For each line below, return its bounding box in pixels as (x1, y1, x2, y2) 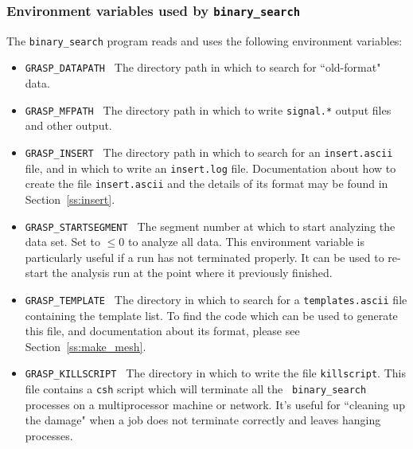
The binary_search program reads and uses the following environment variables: (6, 32, 403, 49)
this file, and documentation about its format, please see (25, 322, 300, 339)
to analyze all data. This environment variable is (127, 233, 364, 250)
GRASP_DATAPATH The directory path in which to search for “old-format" (25, 59, 381, 76)
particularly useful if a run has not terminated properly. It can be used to (25, 248, 384, 265)
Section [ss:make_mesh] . (25, 338, 146, 354)
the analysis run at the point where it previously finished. (52, 264, 333, 281)
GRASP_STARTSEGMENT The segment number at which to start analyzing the (25, 217, 395, 234)
